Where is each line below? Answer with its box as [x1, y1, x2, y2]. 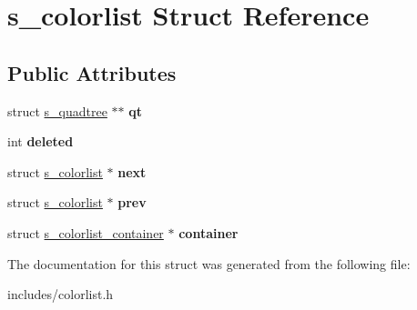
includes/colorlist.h [7, 285, 114, 304]
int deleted [7, 132, 74, 151]
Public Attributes [7, 58, 177, 86]
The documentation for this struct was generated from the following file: [7, 254, 411, 273]
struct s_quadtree [7, 101, 107, 120]
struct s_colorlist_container [7, 223, 164, 242]
